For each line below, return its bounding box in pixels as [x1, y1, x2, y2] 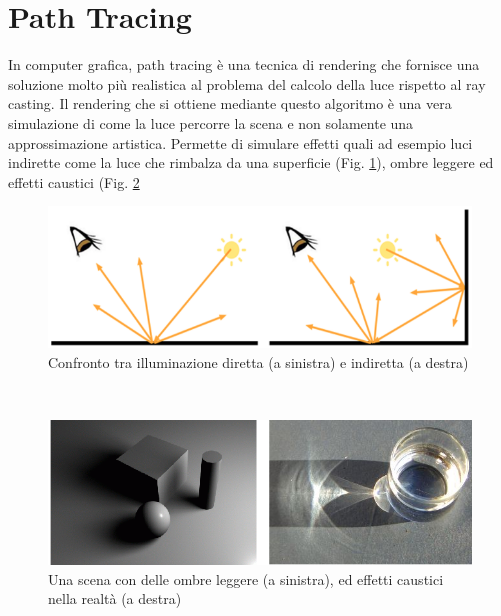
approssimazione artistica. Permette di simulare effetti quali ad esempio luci [8, 132, 473, 153]
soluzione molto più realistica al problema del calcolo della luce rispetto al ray [8, 73, 486, 94]
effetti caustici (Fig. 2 [8, 171, 140, 192]
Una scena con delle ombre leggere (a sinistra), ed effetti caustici [48, 568, 444, 589]
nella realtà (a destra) [48, 588, 182, 609]
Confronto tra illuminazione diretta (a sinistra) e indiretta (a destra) [48, 351, 469, 372]
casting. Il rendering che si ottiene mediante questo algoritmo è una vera [8, 93, 452, 114]
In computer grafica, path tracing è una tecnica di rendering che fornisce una [8, 54, 480, 75]
